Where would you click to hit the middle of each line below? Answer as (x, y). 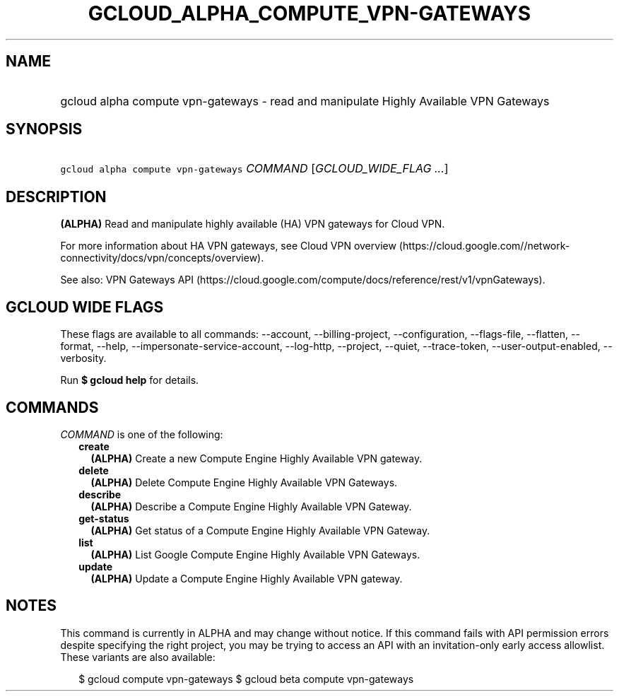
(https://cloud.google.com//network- (484, 246)
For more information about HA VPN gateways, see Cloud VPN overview (228, 246)
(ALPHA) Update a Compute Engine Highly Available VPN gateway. (247, 578)
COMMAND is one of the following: (142, 434)
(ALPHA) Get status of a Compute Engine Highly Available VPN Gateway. (260, 530)
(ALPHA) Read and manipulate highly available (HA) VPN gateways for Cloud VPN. (253, 224)
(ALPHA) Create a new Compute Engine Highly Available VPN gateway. (257, 458)
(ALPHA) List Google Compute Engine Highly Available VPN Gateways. (255, 554)
